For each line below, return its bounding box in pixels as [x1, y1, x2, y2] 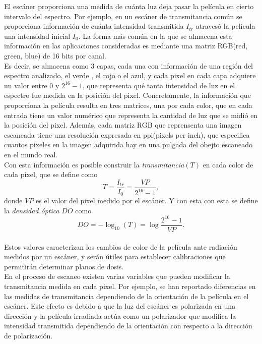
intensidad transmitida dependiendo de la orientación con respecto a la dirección [4, 320, 252, 331]
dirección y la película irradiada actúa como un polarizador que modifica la [4, 310, 236, 321]
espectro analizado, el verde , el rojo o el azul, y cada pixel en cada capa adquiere [4, 70, 256, 81]
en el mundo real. [4, 149, 58, 159]
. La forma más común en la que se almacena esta [78, 30, 232, 41]
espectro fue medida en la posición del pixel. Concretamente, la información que [4, 90, 251, 100]
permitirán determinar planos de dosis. [4, 261, 124, 271]
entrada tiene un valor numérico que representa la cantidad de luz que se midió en [4, 109, 258, 120]
